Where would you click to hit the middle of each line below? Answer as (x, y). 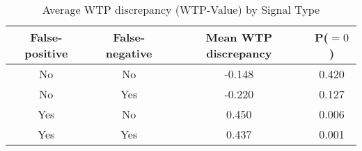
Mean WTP (239, 37)
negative (129, 53)
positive (46, 53)
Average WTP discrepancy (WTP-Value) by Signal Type (181, 9)
